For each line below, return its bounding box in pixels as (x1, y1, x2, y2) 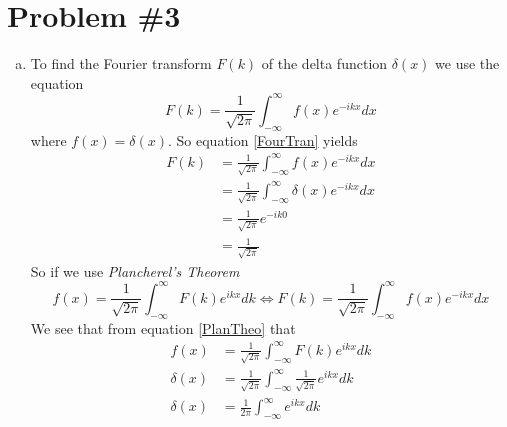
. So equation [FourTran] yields (168, 129, 358, 150)
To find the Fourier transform (30, 53, 212, 74)
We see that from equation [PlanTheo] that (30, 317, 296, 338)
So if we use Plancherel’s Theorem (30, 260, 240, 281)
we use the (435, 53, 500, 74)
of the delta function (261, 53, 388, 74)
